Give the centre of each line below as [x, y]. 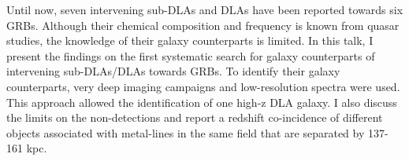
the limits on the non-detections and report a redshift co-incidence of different [195, 117]
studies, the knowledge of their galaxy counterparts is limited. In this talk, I [190, 40]
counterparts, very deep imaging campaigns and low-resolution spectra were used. [203, 86]
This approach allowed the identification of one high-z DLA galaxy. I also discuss [202, 102]
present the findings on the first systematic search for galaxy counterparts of [191, 55]
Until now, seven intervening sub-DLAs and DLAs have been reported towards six [205, 9]
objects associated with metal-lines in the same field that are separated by [186, 132]
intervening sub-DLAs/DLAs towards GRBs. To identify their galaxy [173, 71]
